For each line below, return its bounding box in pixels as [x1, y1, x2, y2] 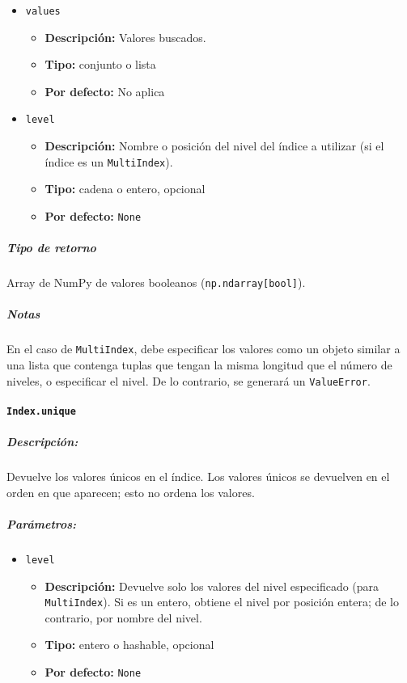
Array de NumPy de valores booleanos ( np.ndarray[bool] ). [6, 274, 306, 291]
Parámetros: [6, 515, 77, 532]
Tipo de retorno [6, 239, 96, 256]
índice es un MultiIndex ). [45, 153, 173, 170]
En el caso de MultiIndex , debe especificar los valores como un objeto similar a [6, 340, 401, 357]
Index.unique [6, 405, 76, 417]
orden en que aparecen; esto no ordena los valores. [6, 483, 255, 500]
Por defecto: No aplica [45, 82, 165, 99]
